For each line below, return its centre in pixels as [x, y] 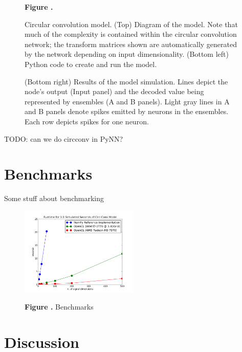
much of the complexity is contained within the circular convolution [131, 34]
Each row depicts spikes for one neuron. [87, 121]
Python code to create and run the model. [91, 64]
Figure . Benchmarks [59, 307]
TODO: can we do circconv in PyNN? [64, 138]
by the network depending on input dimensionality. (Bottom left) [127, 54]
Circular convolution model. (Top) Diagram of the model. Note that [131, 24]
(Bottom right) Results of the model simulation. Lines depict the [126, 81]
